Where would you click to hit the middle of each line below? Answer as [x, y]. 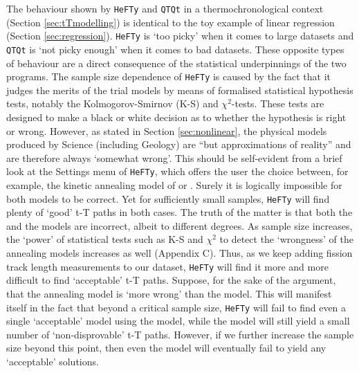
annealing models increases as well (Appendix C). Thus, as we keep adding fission [179, 253]
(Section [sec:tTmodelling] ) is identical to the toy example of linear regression [171, 22]
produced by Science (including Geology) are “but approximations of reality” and [179, 144]
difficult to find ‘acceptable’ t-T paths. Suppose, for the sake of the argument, [171, 280]
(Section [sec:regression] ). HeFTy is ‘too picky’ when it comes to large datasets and [180, 36]
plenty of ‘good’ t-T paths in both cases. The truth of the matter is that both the [179, 212]
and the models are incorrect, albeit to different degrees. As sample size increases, [179, 225]
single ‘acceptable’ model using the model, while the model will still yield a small [178, 321]
